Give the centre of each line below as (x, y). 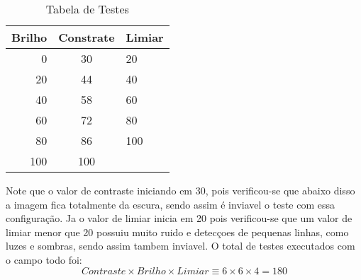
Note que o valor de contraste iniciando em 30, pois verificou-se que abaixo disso (180, 190)
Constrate (87, 37)
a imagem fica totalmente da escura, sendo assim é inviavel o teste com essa (171, 204)
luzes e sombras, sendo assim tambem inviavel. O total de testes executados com (180, 246)
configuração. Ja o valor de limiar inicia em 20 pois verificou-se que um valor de (179, 218)
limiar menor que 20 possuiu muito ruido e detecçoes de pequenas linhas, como (177, 232)
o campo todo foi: (44, 259)
